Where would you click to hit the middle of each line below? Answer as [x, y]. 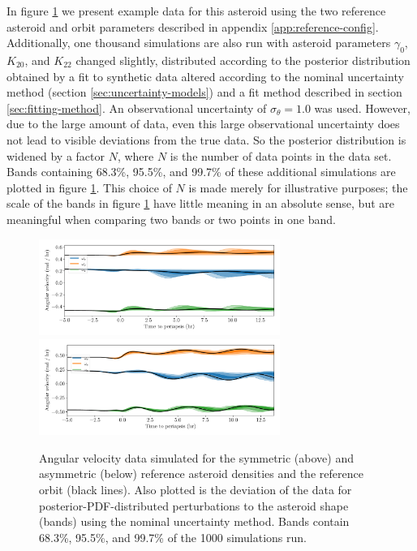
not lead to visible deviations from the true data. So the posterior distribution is [206, 139]
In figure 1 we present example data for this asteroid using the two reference [196, 11]
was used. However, [362, 108]
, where [135, 155]
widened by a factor [56, 155]
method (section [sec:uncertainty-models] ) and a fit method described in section [204, 92]
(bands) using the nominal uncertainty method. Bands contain [194, 521]
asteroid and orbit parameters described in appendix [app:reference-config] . [193, 26]
